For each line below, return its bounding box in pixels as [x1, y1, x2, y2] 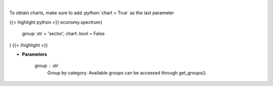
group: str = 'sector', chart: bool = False [22, 31, 105, 37]
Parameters [22, 51, 48, 57]
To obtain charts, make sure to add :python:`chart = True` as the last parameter [9, 10, 174, 16]
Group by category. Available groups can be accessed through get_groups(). [47, 69, 207, 75]
